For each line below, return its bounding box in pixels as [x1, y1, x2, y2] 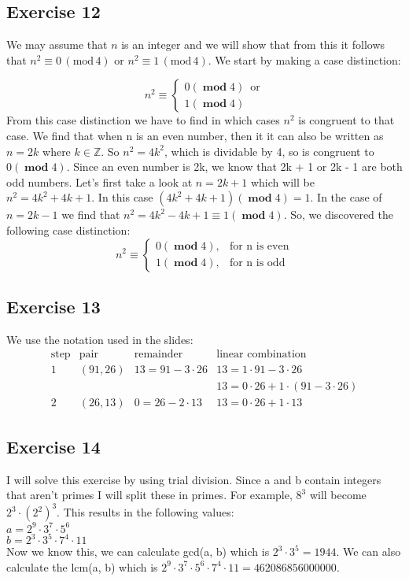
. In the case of [310, 189, 382, 205]
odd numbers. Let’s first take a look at [6, 173, 193, 190]
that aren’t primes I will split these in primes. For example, [6, 487, 293, 503]
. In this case [91, 189, 153, 205]
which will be [250, 173, 315, 190]
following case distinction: [6, 221, 131, 238]
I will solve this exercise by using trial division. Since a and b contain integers [6, 471, 381, 487]
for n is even [229, 241, 289, 253]
